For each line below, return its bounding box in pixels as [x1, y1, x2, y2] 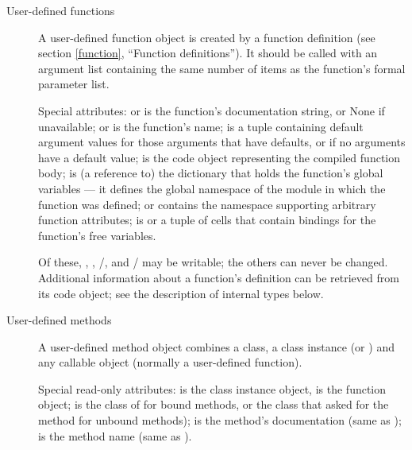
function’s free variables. [38, 227, 156, 243]
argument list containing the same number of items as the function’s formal [38, 60, 406, 76]
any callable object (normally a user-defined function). [38, 354, 302, 370]
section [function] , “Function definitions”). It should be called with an [38, 45, 378, 61]
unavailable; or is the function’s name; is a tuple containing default [38, 118, 364, 134]
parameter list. [38, 76, 110, 92]
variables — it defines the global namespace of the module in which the [38, 180, 386, 196]
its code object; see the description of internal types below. [38, 285, 324, 301]
